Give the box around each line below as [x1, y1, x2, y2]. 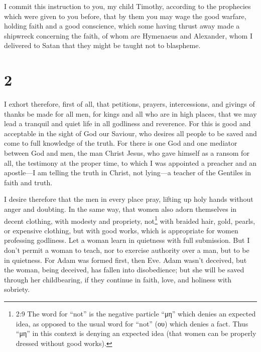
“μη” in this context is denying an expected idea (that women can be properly [16, 328, 256, 338]
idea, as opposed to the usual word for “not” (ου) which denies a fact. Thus [16, 318, 248, 328]
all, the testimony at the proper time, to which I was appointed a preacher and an [4, 157, 257, 168]
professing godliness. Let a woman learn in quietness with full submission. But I [4, 235, 250, 245]
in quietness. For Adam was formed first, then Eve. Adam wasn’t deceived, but [4, 254, 247, 265]
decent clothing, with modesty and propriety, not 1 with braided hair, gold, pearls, [4, 214, 255, 226]
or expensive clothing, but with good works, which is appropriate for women [4, 225, 238, 235]
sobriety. [4, 284, 30, 294]
